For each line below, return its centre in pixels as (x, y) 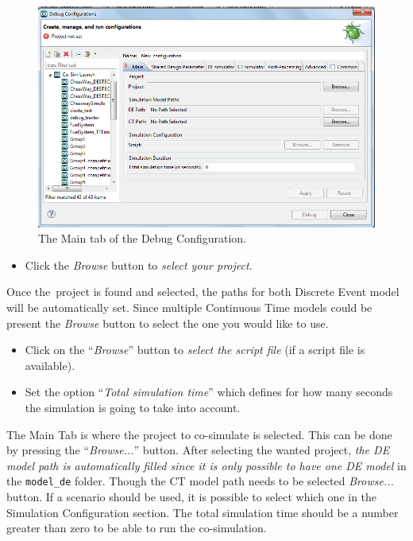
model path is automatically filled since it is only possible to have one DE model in (206, 465)
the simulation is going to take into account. (133, 407)
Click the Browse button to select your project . (139, 265)
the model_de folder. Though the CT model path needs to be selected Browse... (200, 481)
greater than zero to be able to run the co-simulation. (137, 528)
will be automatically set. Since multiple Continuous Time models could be (189, 307)
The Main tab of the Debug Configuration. (142, 238)
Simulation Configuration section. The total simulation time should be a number (203, 512)
